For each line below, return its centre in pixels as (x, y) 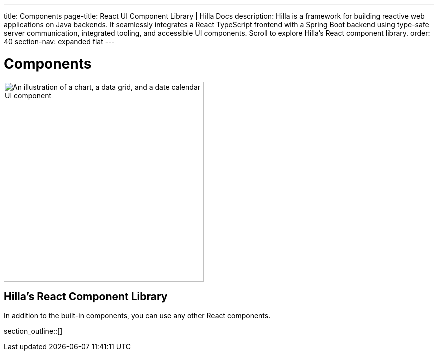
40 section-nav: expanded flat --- (60, 42)
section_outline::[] (33, 331)
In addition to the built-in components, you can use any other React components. (137, 316)
